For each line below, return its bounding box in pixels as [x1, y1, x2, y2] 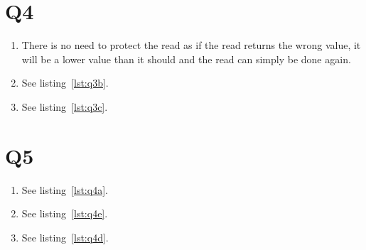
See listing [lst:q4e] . [21, 206, 108, 221]
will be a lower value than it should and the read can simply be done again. [21, 51, 351, 66]
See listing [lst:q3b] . [21, 75, 109, 90]
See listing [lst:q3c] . [21, 99, 108, 114]
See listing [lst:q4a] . [21, 182, 108, 197]
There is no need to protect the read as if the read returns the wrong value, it [21, 38, 361, 53]
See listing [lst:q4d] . [21, 229, 109, 244]
